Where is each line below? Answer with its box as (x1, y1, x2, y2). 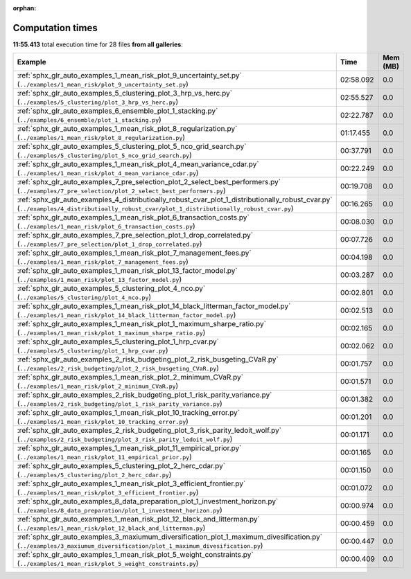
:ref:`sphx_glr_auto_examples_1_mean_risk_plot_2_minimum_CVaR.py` (17, 373, 244, 382)
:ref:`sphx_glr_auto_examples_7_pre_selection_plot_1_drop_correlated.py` (17, 231, 253, 240)
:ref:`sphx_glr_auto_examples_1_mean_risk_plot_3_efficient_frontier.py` (17, 479, 246, 488)
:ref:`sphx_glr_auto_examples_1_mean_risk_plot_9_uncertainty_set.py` (17, 71, 242, 80)
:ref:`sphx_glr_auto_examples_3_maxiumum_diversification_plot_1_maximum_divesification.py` (17, 532, 322, 542)
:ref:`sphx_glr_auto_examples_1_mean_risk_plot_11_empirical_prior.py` (17, 443, 242, 453)
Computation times (12, 21, 98, 34)
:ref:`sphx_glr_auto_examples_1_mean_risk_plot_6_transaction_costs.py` (17, 213, 250, 222)
